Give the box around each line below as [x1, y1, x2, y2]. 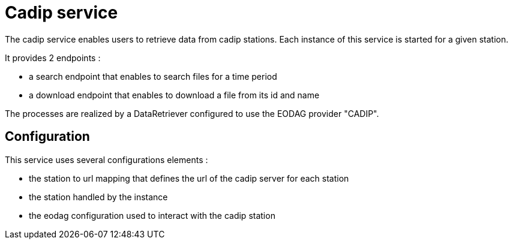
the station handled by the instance [29, 191, 168, 202]
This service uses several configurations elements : [5, 154, 208, 165]
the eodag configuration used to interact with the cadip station [29, 210, 275, 221]
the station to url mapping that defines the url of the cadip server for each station [29, 173, 349, 183]
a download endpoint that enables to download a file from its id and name [29, 89, 320, 100]
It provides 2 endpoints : [5, 52, 101, 63]
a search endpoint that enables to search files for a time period [29, 71, 277, 82]
